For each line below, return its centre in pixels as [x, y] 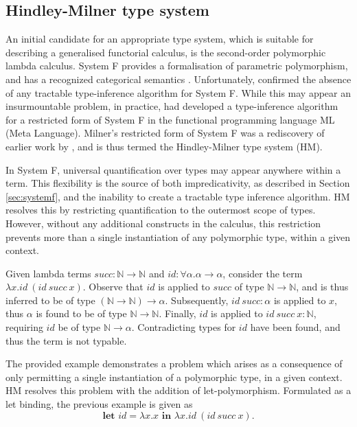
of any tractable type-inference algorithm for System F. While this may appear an [178, 92]
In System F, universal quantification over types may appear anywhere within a [173, 169]
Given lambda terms [48, 273]
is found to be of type [81, 313]
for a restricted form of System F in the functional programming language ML [170, 119]
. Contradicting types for [184, 327]
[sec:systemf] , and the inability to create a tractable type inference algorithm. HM [178, 196]
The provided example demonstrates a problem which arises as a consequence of [174, 363]
